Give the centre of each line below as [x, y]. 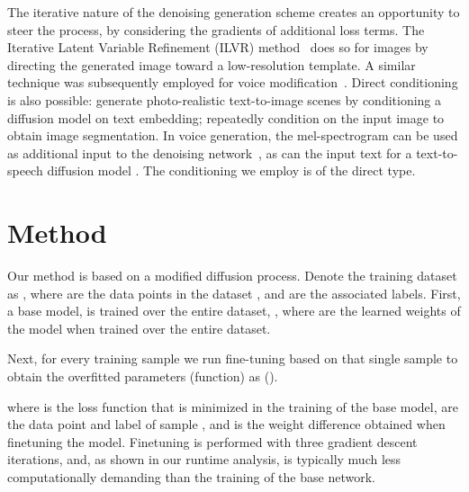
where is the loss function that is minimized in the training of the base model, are [233, 406]
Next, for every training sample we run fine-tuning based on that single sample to [233, 358]
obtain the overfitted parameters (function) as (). [143, 376]
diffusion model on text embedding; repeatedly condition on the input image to [226, 117]
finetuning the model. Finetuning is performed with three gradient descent [212, 441]
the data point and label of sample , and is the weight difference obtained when [226, 424]
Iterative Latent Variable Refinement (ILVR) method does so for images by [218, 47]
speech [25, 170]
